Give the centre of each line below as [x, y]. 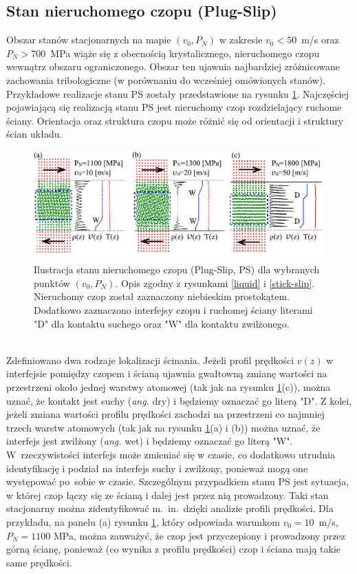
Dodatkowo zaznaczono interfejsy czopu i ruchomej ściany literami [173, 310]
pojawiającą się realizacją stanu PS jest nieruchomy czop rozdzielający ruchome [174, 107]
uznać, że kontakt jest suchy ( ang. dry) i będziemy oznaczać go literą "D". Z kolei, [179, 400]
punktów [52, 283]
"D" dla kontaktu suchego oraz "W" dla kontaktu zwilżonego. [162, 323]
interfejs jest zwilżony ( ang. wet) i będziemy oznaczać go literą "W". [150, 441]
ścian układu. [34, 134]
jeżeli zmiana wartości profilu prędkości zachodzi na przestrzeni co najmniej [165, 414]
